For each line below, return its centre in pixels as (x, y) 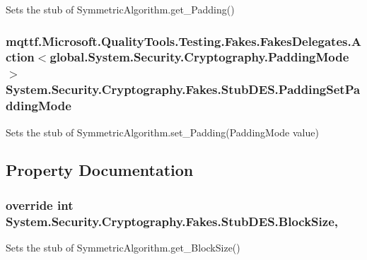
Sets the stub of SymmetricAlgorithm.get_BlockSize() (123, 248)
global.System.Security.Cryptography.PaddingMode (199, 57)
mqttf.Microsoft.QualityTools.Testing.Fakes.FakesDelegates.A (183, 41)
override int (40, 205)
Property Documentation (100, 170)
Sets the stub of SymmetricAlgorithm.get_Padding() (120, 9)
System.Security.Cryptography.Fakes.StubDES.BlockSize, (172, 221)
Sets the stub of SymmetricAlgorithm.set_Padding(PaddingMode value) (162, 132)
